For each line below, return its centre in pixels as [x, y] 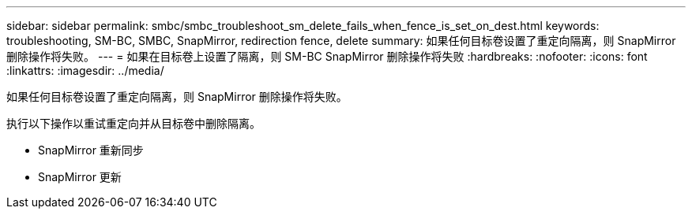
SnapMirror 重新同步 [91, 150]
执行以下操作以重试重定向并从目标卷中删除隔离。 [134, 123]
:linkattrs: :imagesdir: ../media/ [85, 70]
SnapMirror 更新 [80, 177]
